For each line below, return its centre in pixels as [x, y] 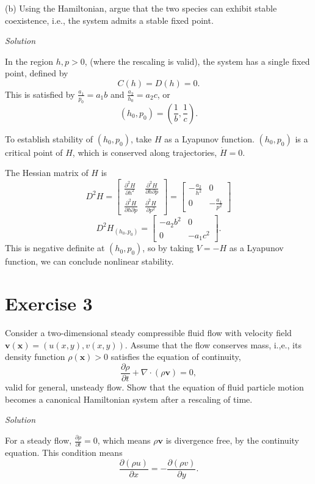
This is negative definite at [55, 248]
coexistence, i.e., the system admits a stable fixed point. [109, 20]
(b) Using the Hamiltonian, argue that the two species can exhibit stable [141, 8]
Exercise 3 [49, 303]
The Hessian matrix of [47, 173]
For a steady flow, [38, 440]
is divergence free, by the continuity [232, 440]
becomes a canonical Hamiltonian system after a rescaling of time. [129, 399]
